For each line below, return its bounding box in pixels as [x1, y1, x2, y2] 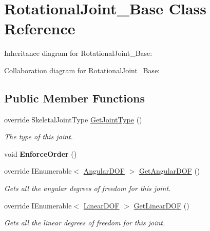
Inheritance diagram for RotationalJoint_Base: [4, 48, 152, 58]
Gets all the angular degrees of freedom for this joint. [4, 183, 171, 194]
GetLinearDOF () [133, 200, 189, 211]
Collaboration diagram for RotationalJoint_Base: [4, 65, 160, 75]
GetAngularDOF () [139, 165, 200, 176]
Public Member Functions [4, 90, 145, 106]
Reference [4, 18, 75, 39]
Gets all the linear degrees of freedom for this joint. [4, 217, 165, 228]
